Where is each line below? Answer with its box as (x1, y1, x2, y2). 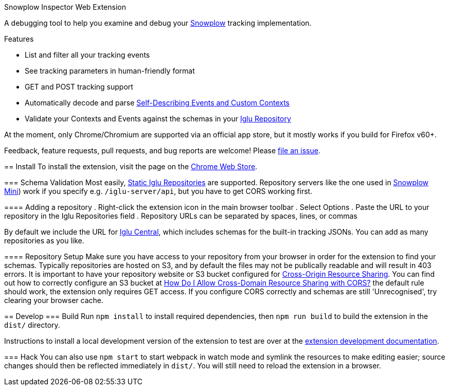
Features (4, 34, 34, 43)
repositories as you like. (4, 236, 84, 245)
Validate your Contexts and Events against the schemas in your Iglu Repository (25, 114, 291, 123)
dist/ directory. (4, 321, 60, 329)
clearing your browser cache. (4, 296, 104, 305)
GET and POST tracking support (25, 82, 133, 91)
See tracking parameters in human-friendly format (25, 66, 195, 75)
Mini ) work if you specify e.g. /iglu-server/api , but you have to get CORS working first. (4, 187, 313, 196)
